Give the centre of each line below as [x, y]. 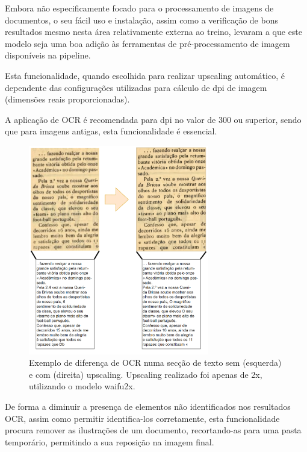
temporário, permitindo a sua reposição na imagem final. [110, 441]
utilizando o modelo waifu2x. [82, 386]
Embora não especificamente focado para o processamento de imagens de [139, 8]
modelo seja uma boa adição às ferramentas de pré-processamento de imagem [147, 43]
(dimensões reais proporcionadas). [67, 99]
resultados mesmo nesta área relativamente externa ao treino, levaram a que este [154, 32]
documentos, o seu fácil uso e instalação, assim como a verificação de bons [141, 20]
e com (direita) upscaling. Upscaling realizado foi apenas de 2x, [146, 374]
